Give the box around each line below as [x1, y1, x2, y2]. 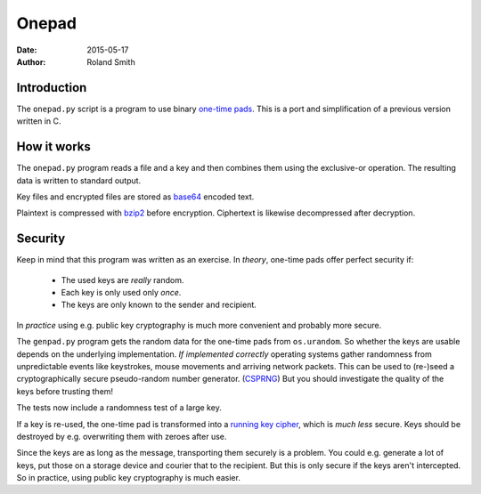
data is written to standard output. [16, 174, 142, 186]
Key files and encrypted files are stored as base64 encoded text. [16, 191, 255, 202]
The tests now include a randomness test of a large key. [16, 402, 222, 413]
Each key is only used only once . [61, 287, 182, 297]
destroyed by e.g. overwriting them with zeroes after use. [16, 431, 227, 441]
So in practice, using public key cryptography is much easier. [16, 473, 240, 483]
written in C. [16, 116, 61, 126]
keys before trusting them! [16, 385, 114, 396]
